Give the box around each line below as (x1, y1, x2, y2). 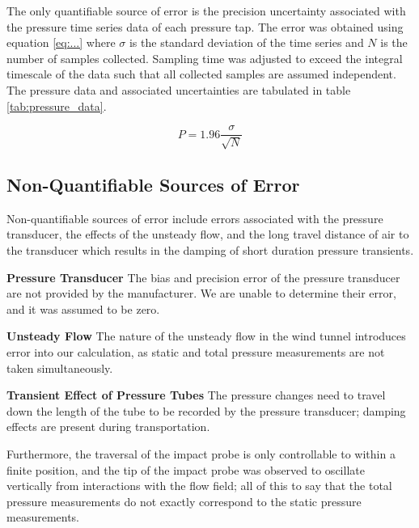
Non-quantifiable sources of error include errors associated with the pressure (6, 209, 383, 226)
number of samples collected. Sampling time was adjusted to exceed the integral (6, 49, 403, 66)
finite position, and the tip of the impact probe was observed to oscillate (6, 461, 365, 478)
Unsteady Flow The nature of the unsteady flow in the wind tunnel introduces (6, 327, 406, 344)
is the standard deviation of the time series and (129, 34, 364, 51)
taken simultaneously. (6, 359, 113, 376)
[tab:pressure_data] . (6, 97, 107, 114)
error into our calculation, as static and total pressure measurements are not (6, 343, 385, 360)
